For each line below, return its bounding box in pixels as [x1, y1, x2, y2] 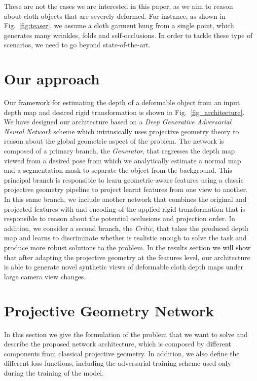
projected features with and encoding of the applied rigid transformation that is [4, 203, 245, 214]
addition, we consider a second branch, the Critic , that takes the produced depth [4, 223, 249, 233]
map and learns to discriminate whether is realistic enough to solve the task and [4, 232, 247, 243]
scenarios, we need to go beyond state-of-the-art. [4, 39, 150, 50]
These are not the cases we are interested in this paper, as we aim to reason [4, 1, 233, 11]
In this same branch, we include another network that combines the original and [4, 194, 247, 204]
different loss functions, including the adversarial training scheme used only [4, 358, 231, 368]
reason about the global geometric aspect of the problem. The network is [4, 136, 224, 146]
